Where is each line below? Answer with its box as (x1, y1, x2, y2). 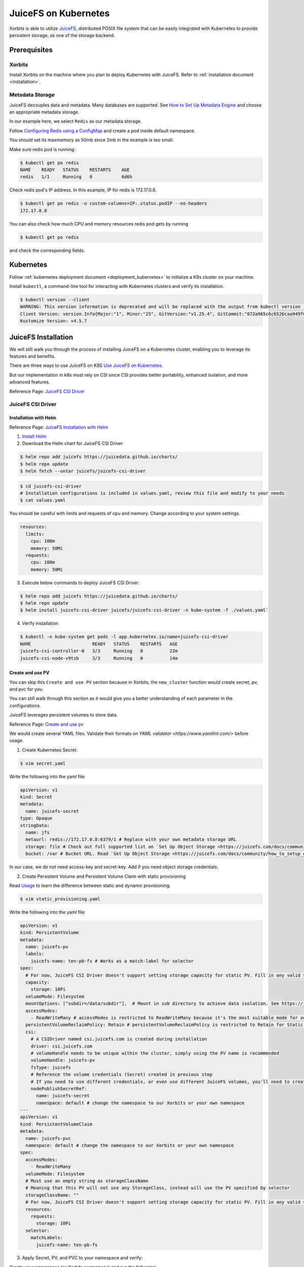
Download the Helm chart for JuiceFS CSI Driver (22, 440, 123, 446)
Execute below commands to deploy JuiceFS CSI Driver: (22, 579, 140, 585)
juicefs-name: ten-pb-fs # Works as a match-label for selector (30, 958, 194, 964)
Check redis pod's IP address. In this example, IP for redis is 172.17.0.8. (9, 187, 157, 193)
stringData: (20, 823, 50, 828)
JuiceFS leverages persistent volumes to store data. (9, 712, 118, 718)
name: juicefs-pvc (25, 1135, 71, 1141)
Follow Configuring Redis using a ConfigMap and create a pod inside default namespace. (9, 127, 196, 134)
